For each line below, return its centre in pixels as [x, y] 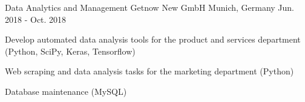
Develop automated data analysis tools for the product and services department [153, 39]
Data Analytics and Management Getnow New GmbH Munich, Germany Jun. [150, 7]
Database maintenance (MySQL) [66, 91]
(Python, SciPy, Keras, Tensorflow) [70, 51]
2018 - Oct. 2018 [36, 19]
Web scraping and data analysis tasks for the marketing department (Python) [149, 71]
